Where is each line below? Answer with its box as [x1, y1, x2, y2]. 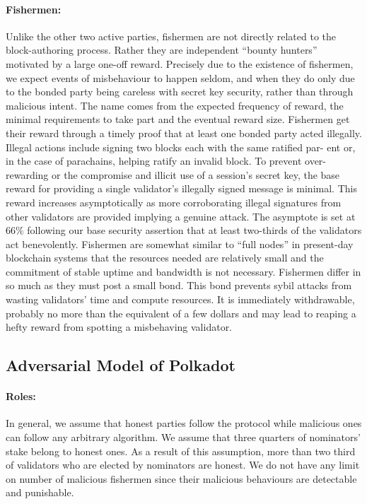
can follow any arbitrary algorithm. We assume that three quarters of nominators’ [6, 430, 361, 445]
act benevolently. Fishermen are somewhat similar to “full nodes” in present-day [6, 236, 354, 251]
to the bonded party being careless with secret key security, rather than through [6, 84, 354, 99]
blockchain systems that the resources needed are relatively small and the [6, 250, 324, 265]
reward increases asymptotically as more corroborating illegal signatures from [6, 194, 342, 209]
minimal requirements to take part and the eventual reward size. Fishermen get [6, 112, 350, 127]
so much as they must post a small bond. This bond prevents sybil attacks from [6, 278, 352, 293]
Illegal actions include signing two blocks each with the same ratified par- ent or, [6, 139, 356, 154]
